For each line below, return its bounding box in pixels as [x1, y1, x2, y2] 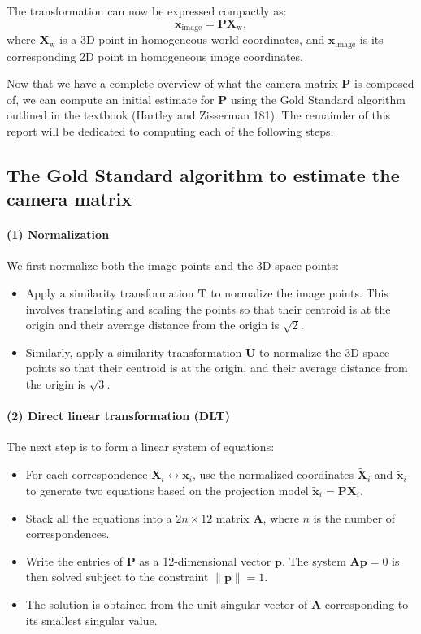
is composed [354, 75, 414, 92]
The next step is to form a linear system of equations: [7, 438, 275, 455]
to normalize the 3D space [259, 343, 390, 360]
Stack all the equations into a [25, 509, 172, 526]
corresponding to [324, 595, 409, 612]
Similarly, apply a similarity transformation [25, 343, 242, 360]
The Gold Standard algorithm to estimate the [7, 162, 400, 187]
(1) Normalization [7, 226, 110, 243]
